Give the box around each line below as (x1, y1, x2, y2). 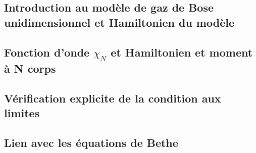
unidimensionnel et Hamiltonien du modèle (4, 14, 234, 30)
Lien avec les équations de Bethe (4, 134, 178, 150)
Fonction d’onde (4, 44, 90, 60)
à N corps (4, 60, 56, 76)
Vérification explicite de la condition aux (4, 90, 221, 106)
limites (4, 105, 40, 120)
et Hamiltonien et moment (111, 44, 253, 60)
